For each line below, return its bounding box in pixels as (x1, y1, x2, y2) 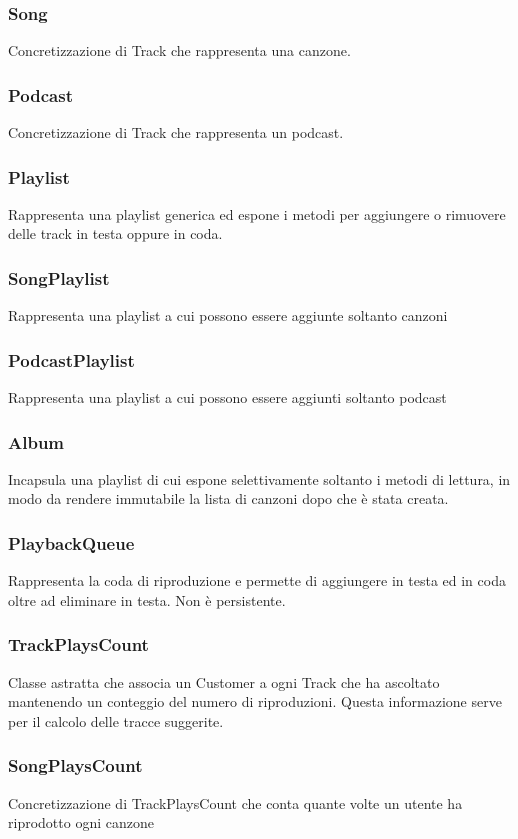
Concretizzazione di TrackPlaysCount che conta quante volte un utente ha (8, 792, 463, 813)
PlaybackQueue (8, 530, 135, 555)
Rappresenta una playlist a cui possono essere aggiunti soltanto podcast (8, 387, 447, 408)
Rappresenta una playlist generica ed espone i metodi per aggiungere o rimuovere (8, 203, 506, 224)
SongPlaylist (8, 265, 110, 290)
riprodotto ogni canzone (8, 812, 154, 833)
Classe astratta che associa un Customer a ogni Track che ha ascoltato (8, 671, 440, 692)
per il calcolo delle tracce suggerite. (8, 710, 224, 731)
